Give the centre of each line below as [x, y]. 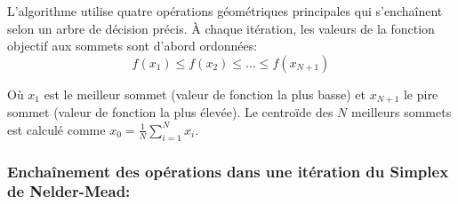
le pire [421, 94]
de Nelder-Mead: [69, 191]
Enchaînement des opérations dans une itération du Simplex [228, 171]
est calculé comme [56, 129]
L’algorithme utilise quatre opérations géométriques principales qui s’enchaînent [225, 11]
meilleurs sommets [401, 112]
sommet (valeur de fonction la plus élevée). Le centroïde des [170, 112]
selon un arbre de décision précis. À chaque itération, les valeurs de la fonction [221, 28]
